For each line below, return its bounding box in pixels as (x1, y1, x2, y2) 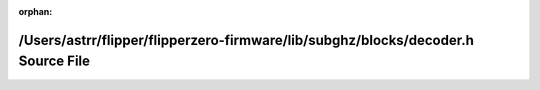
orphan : (18, 6, 53, 17)
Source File (18, 53, 90, 70)
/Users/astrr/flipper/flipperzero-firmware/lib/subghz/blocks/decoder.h (18, 31, 475, 49)
